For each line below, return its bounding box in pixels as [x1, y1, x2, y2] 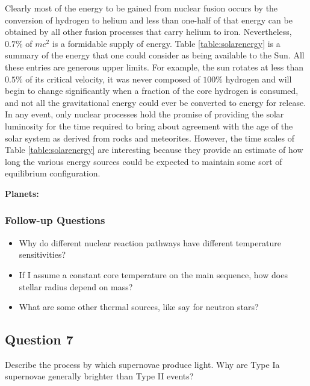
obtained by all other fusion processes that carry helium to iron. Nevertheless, [5, 25, 292, 38]
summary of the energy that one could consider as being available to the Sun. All [5, 49, 305, 61]
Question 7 [5, 330, 73, 349]
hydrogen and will [225, 72, 292, 85]
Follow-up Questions [5, 213, 105, 228]
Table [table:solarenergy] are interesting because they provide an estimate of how [5, 143, 303, 156]
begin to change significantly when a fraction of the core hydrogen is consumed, [5, 84, 299, 97]
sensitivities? [19, 248, 66, 261]
